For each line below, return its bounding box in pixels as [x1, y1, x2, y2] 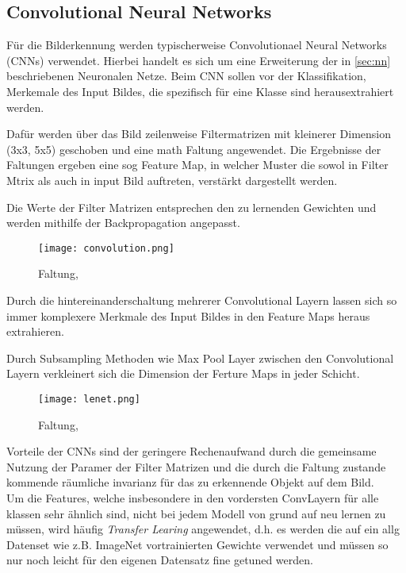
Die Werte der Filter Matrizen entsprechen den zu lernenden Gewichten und [6, 198, 377, 215]
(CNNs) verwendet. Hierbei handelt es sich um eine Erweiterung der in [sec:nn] [6, 52, 391, 68]
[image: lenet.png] [38, 393, 140, 405]
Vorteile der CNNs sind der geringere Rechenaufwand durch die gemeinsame [6, 443, 377, 460]
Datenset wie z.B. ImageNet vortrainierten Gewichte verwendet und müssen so [6, 536, 389, 552]
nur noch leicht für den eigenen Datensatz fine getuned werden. [6, 552, 313, 568]
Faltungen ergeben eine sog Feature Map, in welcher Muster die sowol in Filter [6, 156, 389, 173]
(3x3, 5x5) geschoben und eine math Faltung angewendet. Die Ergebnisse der [6, 140, 381, 157]
